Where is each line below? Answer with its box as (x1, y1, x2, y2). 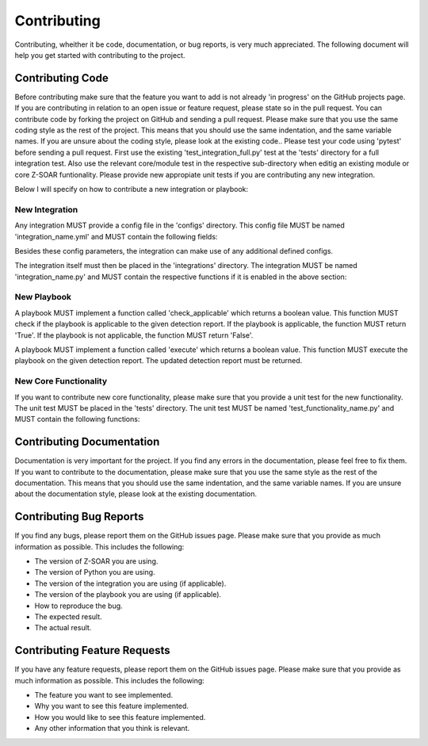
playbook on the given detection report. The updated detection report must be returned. (14, 356, 303, 365)
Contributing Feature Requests (14, 644, 170, 657)
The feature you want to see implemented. (34, 691, 174, 700)
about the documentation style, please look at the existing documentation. (14, 489, 258, 499)
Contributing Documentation (14, 435, 160, 449)
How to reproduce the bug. (34, 601, 123, 610)
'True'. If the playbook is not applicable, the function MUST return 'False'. (14, 330, 254, 340)
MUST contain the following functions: (14, 415, 140, 424)
